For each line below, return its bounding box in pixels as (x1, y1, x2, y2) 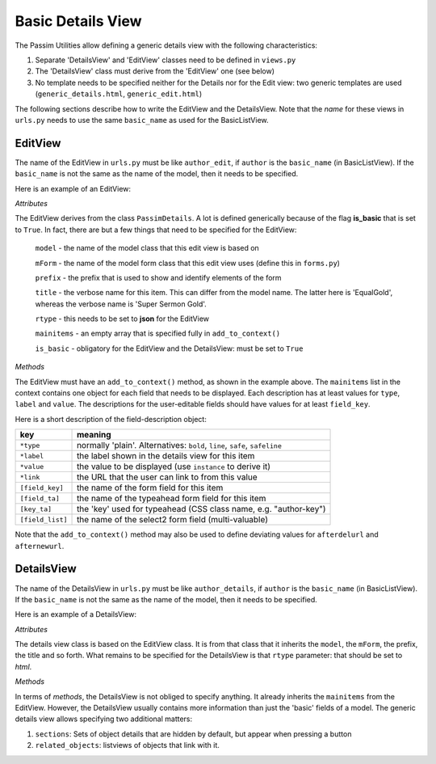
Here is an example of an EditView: (15, 184, 132, 193)
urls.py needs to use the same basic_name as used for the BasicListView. (15, 115, 270, 125)
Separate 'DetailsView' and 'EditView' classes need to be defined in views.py (35, 55, 296, 65)
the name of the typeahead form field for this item (77, 493, 266, 504)
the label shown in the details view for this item (77, 450, 255, 462)
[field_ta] (19, 494, 61, 503)
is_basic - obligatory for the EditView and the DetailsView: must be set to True (35, 344, 304, 353)
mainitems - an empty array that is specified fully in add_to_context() (35, 328, 281, 339)
